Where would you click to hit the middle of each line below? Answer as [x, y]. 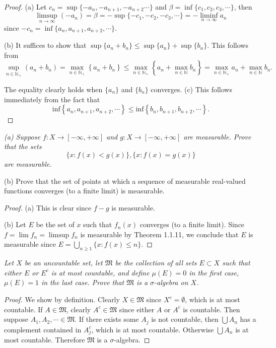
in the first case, [214, 272]
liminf [209, 16]
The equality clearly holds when [53, 89]
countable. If [23, 309]
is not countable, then [185, 319]
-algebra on [171, 282]
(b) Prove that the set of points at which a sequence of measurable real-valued [125, 181]
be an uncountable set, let [63, 263]
